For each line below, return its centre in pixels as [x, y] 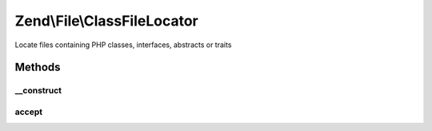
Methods [38, 67]
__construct [38, 90]
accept [29, 112]
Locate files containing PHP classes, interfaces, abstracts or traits [123, 45]
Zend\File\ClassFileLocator [107, 21]
